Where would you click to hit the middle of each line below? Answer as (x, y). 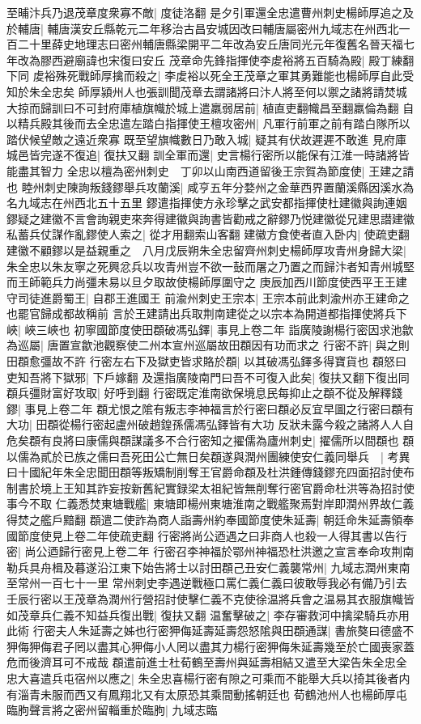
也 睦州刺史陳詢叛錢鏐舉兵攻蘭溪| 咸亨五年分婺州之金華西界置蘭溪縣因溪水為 (210, 186)
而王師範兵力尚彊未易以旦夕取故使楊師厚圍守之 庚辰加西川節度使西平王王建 (207, 282)
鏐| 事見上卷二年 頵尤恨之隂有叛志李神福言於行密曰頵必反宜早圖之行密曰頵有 (210, 408)
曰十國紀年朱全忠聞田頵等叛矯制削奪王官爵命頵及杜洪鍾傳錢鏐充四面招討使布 (210, 472)
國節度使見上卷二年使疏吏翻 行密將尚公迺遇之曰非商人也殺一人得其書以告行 (207, 535)
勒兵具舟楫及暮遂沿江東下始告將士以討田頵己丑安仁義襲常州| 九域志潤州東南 (208, 567)
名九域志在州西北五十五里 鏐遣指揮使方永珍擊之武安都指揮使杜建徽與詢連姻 (207, 203)
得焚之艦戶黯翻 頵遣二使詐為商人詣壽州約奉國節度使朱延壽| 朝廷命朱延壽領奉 (210, 519)
